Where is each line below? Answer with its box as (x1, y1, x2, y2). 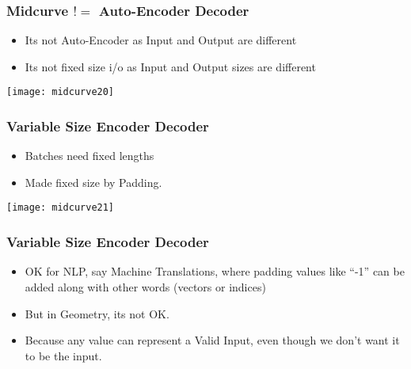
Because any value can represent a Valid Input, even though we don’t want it (25, 332, 400, 348)
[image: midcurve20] (6, 86, 115, 98)
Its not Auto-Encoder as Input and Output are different (25, 32, 297, 48)
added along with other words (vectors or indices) (25, 278, 266, 295)
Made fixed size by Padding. (25, 173, 162, 190)
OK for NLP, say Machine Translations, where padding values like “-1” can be (25, 263, 405, 280)
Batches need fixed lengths (25, 147, 154, 164)
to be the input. (25, 347, 102, 363)
